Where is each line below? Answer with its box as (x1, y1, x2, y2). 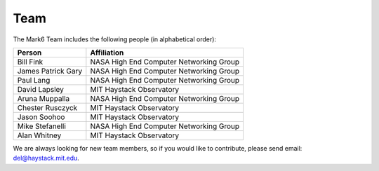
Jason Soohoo (17, 112, 65, 122)
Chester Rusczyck (17, 102, 78, 112)
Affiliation (90, 48, 124, 57)
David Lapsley (17, 84, 65, 94)
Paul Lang (17, 75, 51, 85)
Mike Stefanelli (17, 121, 67, 131)
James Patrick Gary (17, 66, 83, 76)
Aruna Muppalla (17, 93, 70, 103)
